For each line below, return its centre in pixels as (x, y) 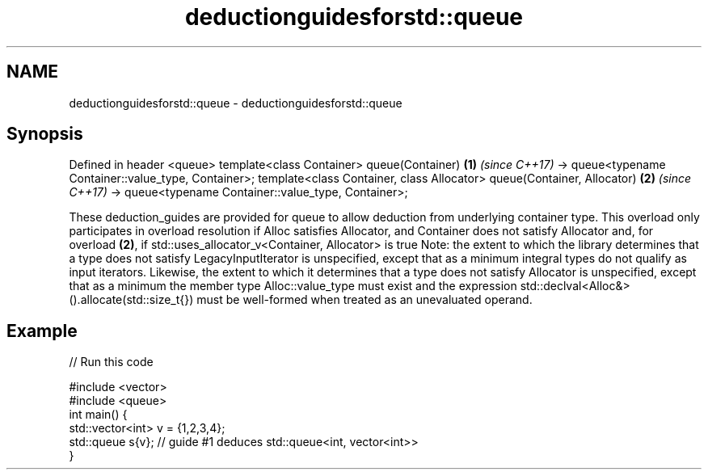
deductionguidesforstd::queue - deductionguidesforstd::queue (236, 103)
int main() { (98, 415)
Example (42, 331)
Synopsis (45, 134)
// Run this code (111, 362)
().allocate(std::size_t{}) (131, 300)
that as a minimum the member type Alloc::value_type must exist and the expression (293, 286)
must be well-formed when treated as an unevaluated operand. (365, 300)
